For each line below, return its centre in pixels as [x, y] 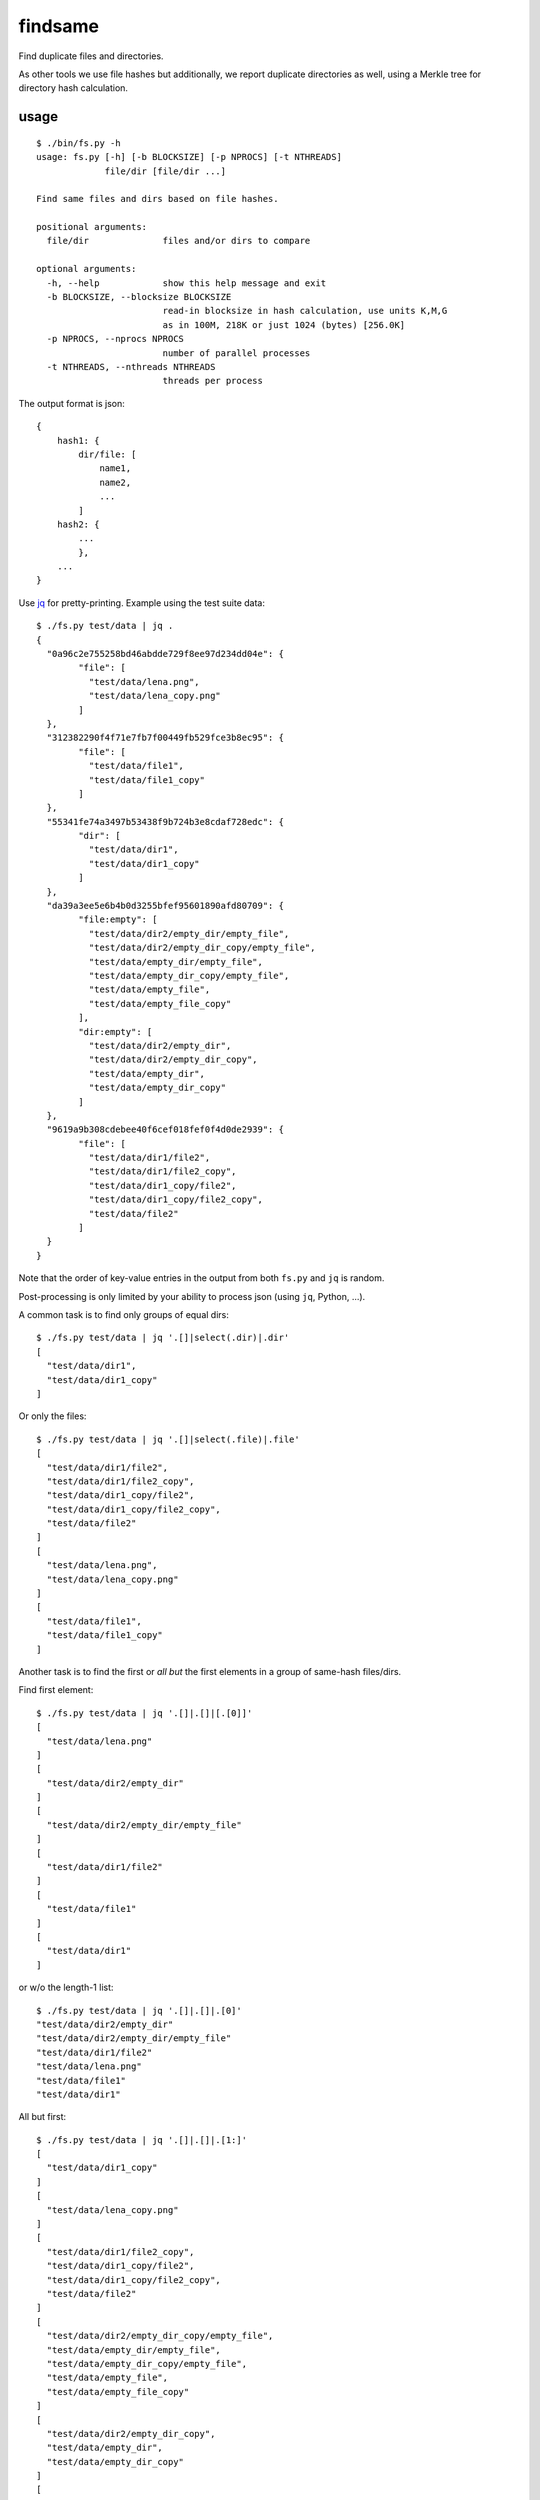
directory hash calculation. [73, 88]
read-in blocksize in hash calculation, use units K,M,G [305, 311]
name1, [115, 468]
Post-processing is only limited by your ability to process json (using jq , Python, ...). [192, 1296]
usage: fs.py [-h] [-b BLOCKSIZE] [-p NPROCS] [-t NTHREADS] [189, 157]
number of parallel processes [236, 353]
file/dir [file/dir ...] [165, 171]
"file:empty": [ [118, 919]
